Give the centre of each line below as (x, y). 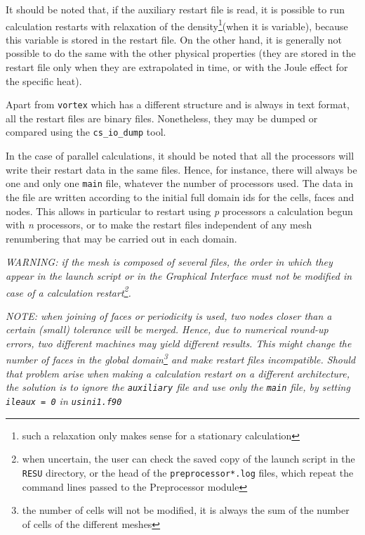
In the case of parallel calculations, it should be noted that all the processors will (180, 156)
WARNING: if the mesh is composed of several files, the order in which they (169, 262)
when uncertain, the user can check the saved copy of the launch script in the (188, 459)
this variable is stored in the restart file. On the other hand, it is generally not (174, 39)
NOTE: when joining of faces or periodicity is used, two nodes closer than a (169, 315)
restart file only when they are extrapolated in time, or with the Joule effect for (177, 67)
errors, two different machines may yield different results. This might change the (179, 343)
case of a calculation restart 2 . (68, 291)
